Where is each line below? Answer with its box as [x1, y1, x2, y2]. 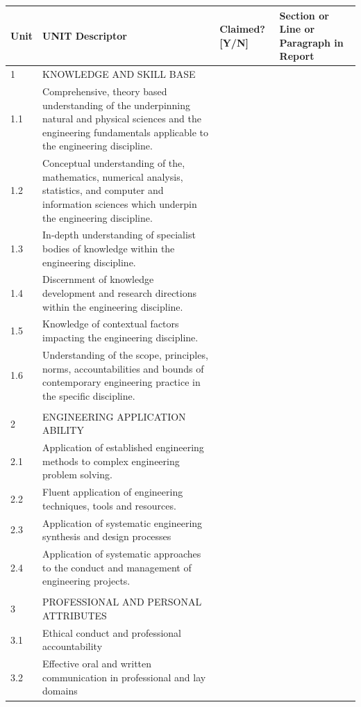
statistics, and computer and [42, 183, 164, 197]
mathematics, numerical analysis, [42, 169, 183, 184]
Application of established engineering [42, 440, 204, 455]
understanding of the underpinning [42, 97, 191, 112]
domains [42, 683, 78, 698]
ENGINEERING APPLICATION [42, 409, 186, 423]
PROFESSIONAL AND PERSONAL [42, 594, 202, 609]
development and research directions [42, 286, 196, 300]
